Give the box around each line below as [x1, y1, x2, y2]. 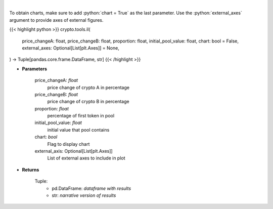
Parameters [22, 66, 48, 72]
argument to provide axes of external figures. [9, 17, 104, 23]
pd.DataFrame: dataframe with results [52, 185, 131, 191]
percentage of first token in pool [47, 113, 115, 119]
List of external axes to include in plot [47, 155, 126, 161]
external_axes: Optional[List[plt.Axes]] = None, [22, 45, 120, 51]
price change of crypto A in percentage [47, 84, 130, 91]
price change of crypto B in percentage [47, 99, 129, 105]
